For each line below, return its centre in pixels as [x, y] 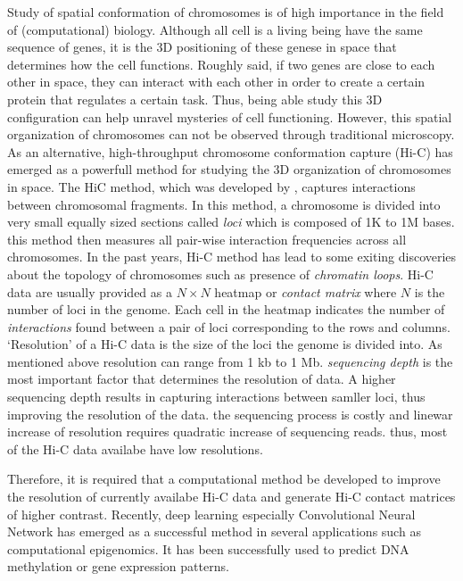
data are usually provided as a [90, 291]
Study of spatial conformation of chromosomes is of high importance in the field [226, 12]
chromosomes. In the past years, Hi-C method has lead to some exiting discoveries [232, 257]
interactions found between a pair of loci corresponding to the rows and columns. [229, 326]
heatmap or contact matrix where [306, 291]
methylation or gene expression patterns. [118, 566]
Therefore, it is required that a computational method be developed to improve [224, 479]
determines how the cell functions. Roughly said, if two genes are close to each [221, 64]
